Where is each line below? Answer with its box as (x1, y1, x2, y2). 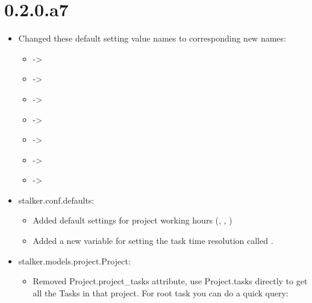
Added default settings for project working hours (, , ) (33, 214, 232, 226)
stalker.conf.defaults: (18, 193, 95, 206)
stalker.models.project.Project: (18, 254, 131, 267)
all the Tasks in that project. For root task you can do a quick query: (33, 286, 289, 299)
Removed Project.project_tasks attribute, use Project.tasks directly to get (33, 275, 308, 287)
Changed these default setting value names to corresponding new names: (18, 32, 286, 45)
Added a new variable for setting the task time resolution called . (33, 234, 273, 247)
